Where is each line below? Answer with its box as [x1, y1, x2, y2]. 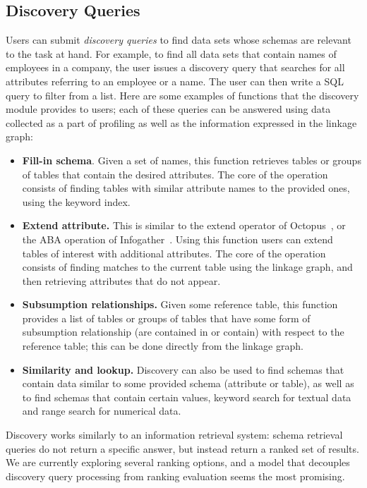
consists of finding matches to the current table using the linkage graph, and [22, 260, 353, 274]
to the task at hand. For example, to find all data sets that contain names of [6, 46, 337, 61]
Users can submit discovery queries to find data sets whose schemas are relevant [6, 32, 351, 47]
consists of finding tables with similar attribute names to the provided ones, [22, 181, 350, 195]
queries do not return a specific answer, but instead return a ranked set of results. [6, 441, 359, 456]
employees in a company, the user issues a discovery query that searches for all [6, 60, 345, 75]
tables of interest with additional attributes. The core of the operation [22, 245, 326, 260]
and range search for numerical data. [22, 403, 181, 418]
